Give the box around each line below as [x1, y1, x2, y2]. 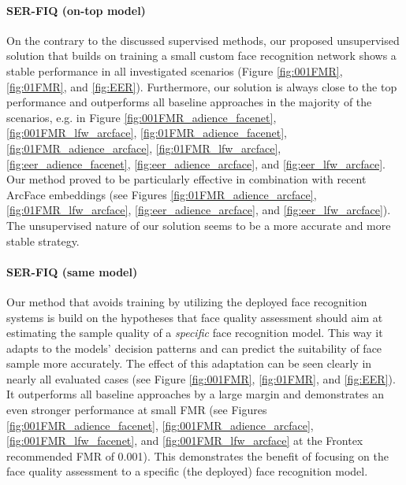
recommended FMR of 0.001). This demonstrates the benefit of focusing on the [6, 447, 389, 464]
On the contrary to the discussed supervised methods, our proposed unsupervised [6, 31, 400, 48]
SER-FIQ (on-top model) [6, 2, 146, 18]
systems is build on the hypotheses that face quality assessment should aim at [6, 309, 383, 325]
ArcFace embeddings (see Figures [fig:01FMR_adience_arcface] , [6, 186, 317, 202]
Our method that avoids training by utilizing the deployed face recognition [6, 293, 367, 309]
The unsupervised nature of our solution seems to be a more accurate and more [6, 217, 391, 233]
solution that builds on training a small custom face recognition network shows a [6, 47, 397, 64]
